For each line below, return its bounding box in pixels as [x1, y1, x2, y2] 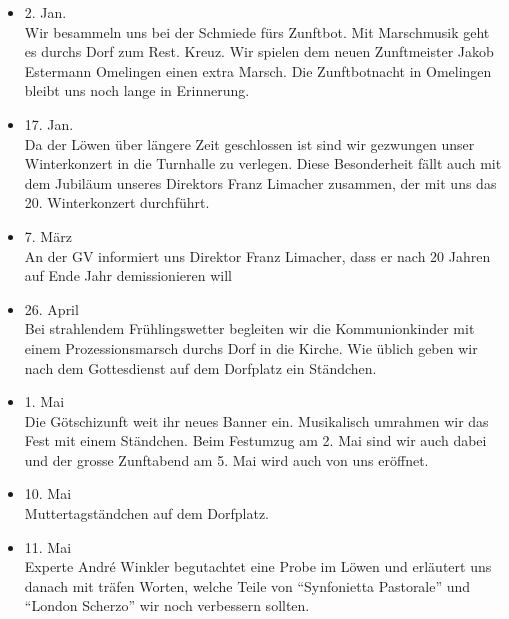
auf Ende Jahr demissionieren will [24, 265, 232, 286]
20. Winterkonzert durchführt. [24, 192, 210, 213]
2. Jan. [24, 2, 67, 22]
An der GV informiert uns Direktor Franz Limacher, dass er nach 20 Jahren [24, 245, 491, 266]
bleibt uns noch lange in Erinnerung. [24, 80, 250, 101]
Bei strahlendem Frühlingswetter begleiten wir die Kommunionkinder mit [24, 318, 475, 339]
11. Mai [24, 536, 72, 557]
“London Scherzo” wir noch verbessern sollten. [24, 595, 310, 616]
